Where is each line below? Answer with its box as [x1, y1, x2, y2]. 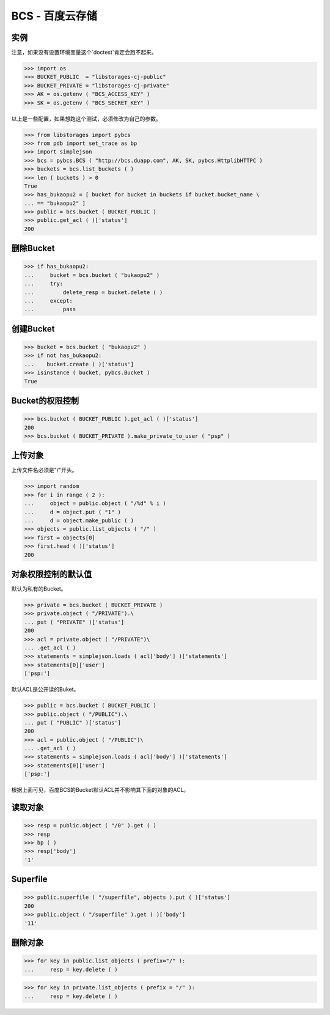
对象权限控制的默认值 [11, 569, 92, 579]
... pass [24, 306, 76, 313]
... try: [24, 280, 64, 287]
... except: [24, 297, 73, 304]
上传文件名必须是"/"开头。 [11, 467, 78, 474]
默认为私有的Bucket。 [11, 585, 67, 592]
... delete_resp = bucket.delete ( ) [24, 289, 163, 296]
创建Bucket [11, 323, 55, 334]
